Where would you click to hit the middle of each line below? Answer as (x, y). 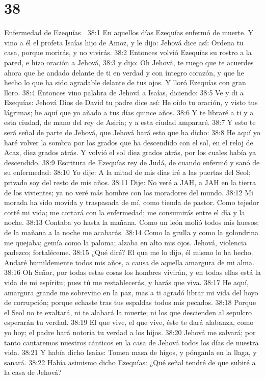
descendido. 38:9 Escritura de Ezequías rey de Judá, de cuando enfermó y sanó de (132, 162)
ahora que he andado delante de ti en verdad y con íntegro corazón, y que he (124, 72)
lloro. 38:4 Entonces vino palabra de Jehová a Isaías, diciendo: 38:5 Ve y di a (124, 92)
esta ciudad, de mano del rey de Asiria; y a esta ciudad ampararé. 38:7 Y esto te (130, 122)
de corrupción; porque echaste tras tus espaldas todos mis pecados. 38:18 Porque (130, 302)
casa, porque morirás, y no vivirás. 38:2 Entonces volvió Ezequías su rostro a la (128, 52)
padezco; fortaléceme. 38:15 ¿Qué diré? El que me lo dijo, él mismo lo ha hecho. (129, 252)
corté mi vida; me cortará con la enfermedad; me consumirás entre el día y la (125, 212)
